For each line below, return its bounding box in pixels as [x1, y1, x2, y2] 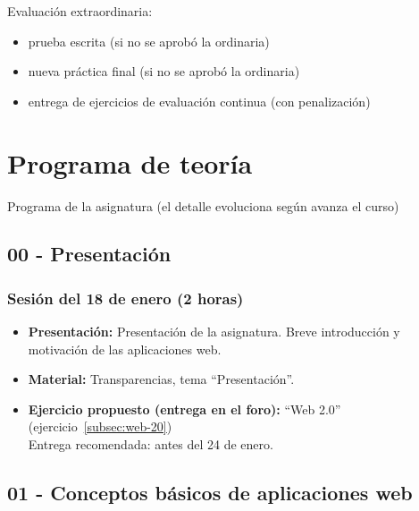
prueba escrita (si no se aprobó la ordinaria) [28, 31, 270, 50]
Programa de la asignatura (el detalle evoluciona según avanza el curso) [7, 196, 399, 215]
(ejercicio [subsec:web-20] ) [28, 417, 172, 436]
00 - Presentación [7, 240, 172, 268]
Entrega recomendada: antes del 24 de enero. [28, 435, 273, 454]
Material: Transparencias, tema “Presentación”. [28, 370, 295, 388]
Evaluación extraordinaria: [7, 2, 153, 20]
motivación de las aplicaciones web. [28, 339, 222, 358]
